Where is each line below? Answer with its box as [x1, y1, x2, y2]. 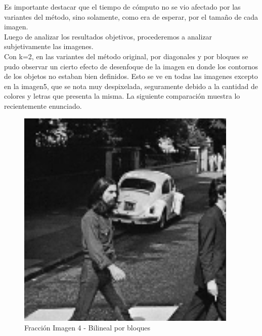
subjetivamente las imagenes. [4, 41, 94, 52]
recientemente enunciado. [4, 100, 82, 111]
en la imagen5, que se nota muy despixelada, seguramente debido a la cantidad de [4, 80, 258, 91]
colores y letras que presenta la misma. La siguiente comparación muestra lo [4, 91, 240, 101]
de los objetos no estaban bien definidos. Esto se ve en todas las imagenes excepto [4, 71, 258, 81]
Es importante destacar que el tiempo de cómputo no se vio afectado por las [4, 2, 241, 12]
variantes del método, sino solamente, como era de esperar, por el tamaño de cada [4, 11, 258, 22]
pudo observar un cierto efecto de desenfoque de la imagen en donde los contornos [4, 61, 258, 71]
